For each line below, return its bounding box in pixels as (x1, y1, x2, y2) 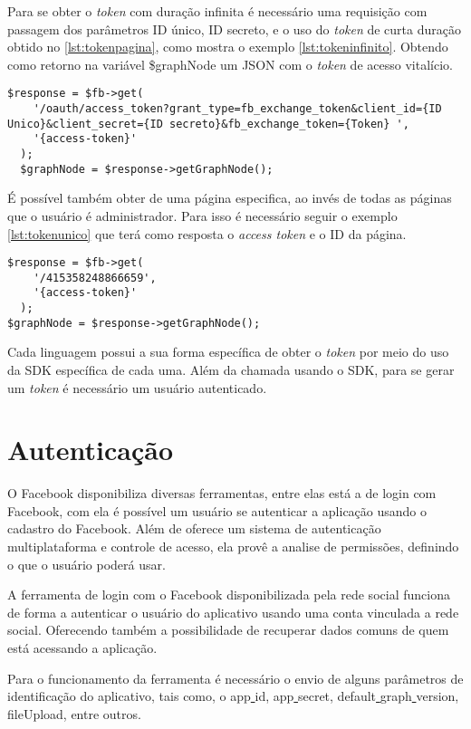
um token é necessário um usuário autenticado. (7, 378, 267, 397)
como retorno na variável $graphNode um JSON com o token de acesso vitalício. (7, 54, 453, 73)
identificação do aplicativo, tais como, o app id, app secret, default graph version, (7, 686, 459, 705)
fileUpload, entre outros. (7, 704, 141, 723)
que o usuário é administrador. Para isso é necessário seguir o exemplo (7, 206, 398, 225)
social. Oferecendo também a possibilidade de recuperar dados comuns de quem (7, 620, 449, 639)
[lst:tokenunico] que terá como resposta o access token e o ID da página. (7, 224, 407, 243)
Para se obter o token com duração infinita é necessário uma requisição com (7, 2, 428, 20)
